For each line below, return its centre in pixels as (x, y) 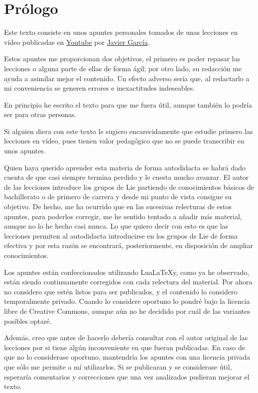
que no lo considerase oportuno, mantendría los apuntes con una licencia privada (127, 357)
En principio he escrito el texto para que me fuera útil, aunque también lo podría (128, 104)
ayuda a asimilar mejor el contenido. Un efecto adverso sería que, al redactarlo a (127, 78)
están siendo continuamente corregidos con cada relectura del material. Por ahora (128, 282)
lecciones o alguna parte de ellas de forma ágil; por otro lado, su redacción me (123, 68)
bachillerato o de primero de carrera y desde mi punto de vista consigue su (118, 196)
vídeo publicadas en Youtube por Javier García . (77, 42)
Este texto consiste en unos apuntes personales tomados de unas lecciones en (121, 32)
